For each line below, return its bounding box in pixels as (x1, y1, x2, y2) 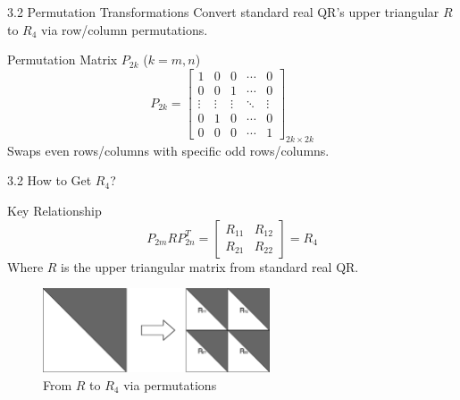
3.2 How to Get (7, 171, 92, 190)
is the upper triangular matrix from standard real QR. (61, 257, 359, 276)
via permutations (123, 375, 217, 394)
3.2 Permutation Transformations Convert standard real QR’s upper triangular (7, 3, 439, 21)
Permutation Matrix (7, 50, 118, 69)
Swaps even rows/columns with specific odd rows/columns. (7, 140, 330, 159)
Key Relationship (7, 200, 102, 219)
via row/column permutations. (41, 20, 208, 38)
